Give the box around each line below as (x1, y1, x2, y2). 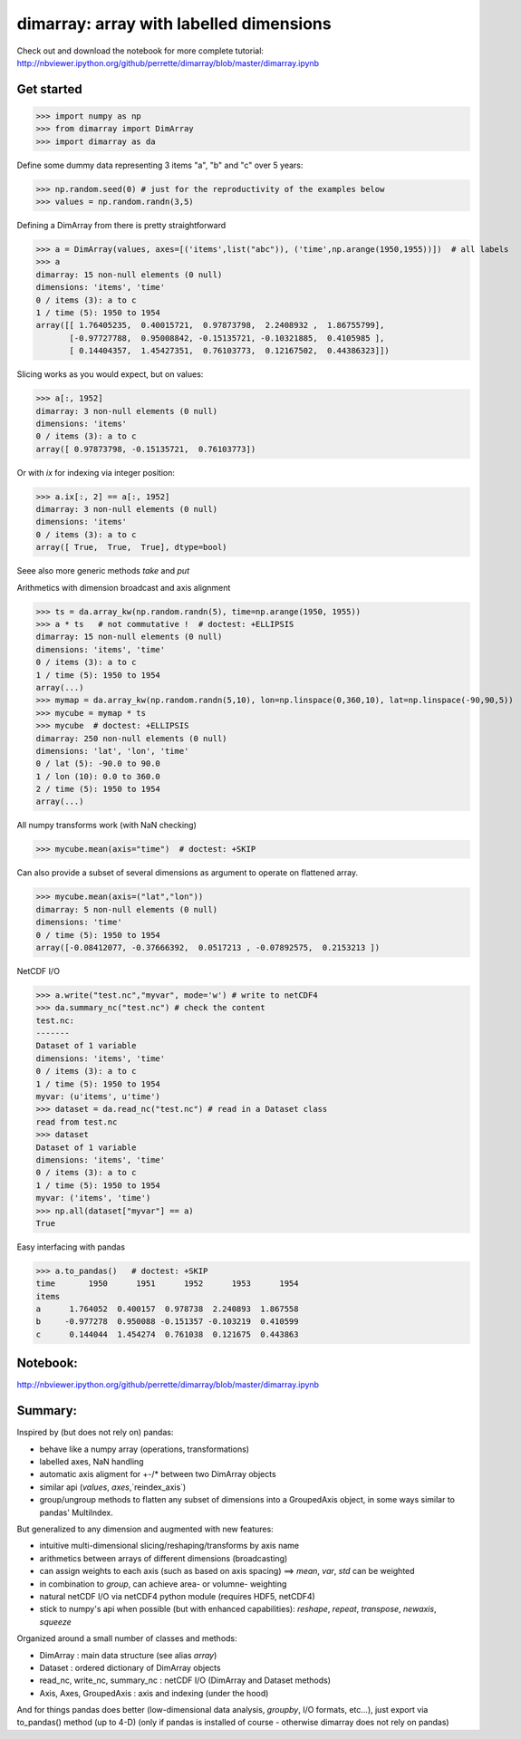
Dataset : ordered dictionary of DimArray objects (39, 1662, 221, 1673)
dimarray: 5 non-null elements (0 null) (35, 904, 217, 914)
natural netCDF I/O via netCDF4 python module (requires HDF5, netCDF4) (39, 1590, 316, 1601)
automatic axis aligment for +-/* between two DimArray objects (39, 1469, 276, 1480)
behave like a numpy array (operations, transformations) (39, 1444, 249, 1454)
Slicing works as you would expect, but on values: (16, 369, 204, 380)
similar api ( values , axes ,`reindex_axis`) (39, 1482, 187, 1493)
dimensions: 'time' (35, 917, 122, 928)
